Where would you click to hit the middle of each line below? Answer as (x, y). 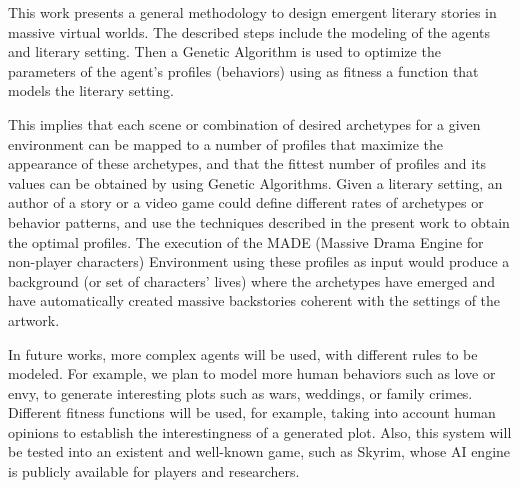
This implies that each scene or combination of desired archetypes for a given (244, 123)
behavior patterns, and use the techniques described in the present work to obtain (259, 221)
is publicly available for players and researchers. (154, 471)
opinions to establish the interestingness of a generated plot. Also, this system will (260, 431)
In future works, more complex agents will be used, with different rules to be (243, 353)
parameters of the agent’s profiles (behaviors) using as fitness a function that (243, 70)
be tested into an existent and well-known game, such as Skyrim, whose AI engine (259, 451)
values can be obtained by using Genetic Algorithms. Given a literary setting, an (255, 182)
